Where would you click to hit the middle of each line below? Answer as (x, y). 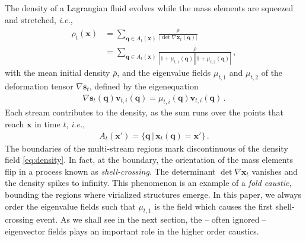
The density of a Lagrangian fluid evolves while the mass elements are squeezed (149, 8)
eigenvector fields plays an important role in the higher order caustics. (132, 231)
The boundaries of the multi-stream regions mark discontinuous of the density (146, 148)
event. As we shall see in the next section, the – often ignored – (152, 219)
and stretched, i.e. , (39, 19)
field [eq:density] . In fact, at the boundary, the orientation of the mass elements (149, 160)
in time (47, 123)
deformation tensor (39, 86)
